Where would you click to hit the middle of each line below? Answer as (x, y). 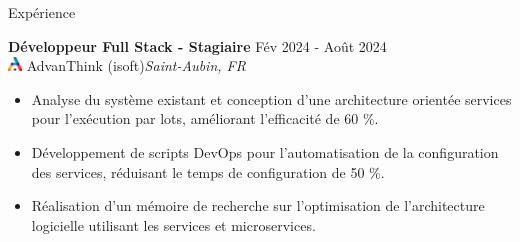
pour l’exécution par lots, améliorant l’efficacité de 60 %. (205, 118)
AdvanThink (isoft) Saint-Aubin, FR (136, 65)
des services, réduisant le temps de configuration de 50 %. (208, 171)
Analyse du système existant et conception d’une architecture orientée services (271, 98)
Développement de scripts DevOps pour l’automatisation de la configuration (265, 151)
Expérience (42, 12)
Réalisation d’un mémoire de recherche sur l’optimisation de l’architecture (258, 205)
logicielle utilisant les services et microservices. (173, 224)
